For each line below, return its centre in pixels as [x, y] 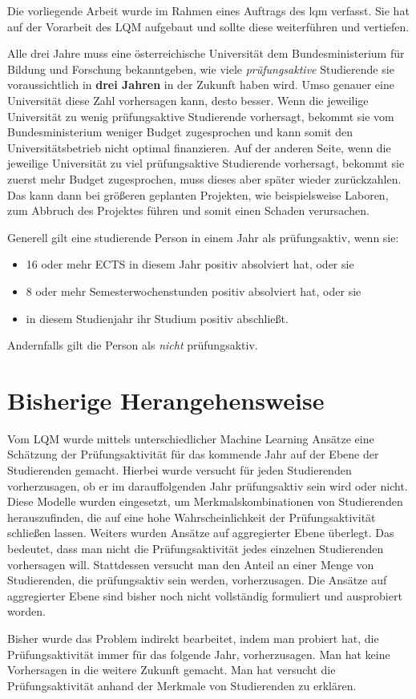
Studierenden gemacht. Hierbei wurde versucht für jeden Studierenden [180, 470]
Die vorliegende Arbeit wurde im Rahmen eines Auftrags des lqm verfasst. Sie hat [208, 10]
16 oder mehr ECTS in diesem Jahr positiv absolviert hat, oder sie [190, 264]
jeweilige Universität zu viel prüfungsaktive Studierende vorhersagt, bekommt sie [206, 163]
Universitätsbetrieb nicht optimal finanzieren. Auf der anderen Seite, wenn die [199, 147]
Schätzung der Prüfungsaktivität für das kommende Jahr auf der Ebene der [193, 454]
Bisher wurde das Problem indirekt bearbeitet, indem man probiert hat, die [193, 638]
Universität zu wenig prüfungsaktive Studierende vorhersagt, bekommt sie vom [201, 116]
